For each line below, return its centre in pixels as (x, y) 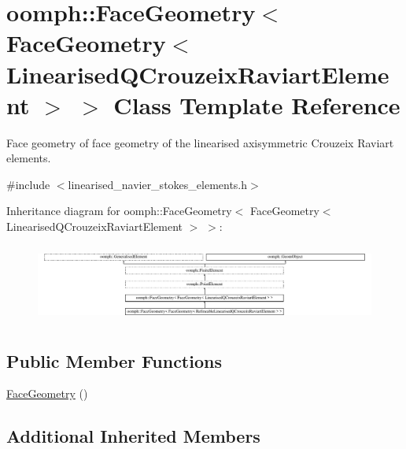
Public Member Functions (114, 360)
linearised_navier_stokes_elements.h (158, 184)
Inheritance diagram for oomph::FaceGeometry (119, 211)
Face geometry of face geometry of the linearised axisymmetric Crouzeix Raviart (200, 142)
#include (28, 184)
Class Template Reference (257, 104)
